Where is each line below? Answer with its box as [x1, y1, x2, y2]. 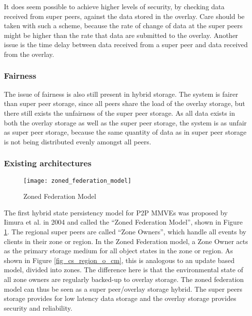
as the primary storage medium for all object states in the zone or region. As [4, 246, 233, 256]
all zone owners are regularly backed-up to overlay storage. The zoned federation [4, 274, 244, 284]
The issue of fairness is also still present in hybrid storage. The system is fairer [4, 88, 238, 99]
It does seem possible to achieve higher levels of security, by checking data [4, 1, 225, 11]
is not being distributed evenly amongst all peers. [4, 136, 151, 146]
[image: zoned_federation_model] [23, 177, 131, 184]
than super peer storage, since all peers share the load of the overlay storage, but [4, 98, 245, 108]
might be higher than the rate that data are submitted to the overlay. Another [4, 30, 238, 40]
